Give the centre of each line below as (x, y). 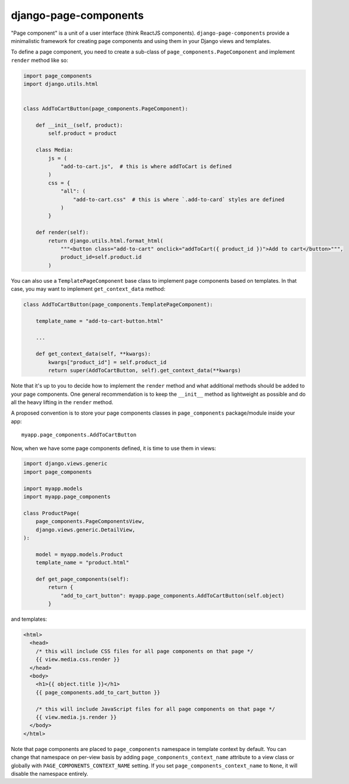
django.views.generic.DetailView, (85, 530)
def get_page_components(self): (83, 579)
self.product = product (83, 133)
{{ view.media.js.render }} (76, 717)
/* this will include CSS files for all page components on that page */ (144, 651)
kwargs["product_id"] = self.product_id (107, 362)
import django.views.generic (65, 464)
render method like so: (39, 60)
